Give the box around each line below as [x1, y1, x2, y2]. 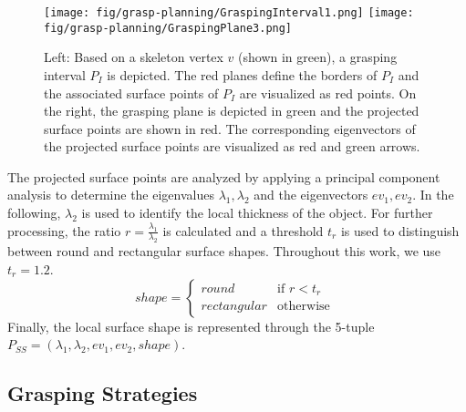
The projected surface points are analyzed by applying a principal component [7, 167, 440, 186]
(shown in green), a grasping [238, 47, 398, 67]
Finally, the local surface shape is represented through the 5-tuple [7, 316, 375, 335]
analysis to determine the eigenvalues [7, 185, 214, 204]
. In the [412, 185, 454, 204]
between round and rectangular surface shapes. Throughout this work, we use [7, 242, 441, 261]
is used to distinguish [340, 221, 460, 240]
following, [7, 203, 61, 222]
